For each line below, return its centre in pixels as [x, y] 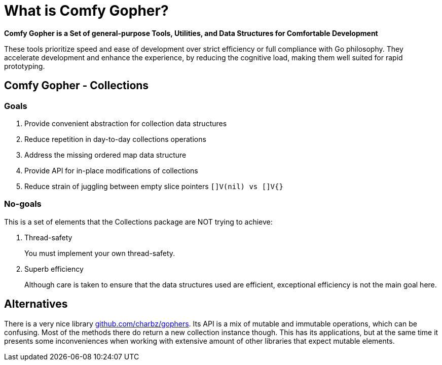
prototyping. [25, 66]
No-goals [23, 204]
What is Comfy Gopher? [86, 11]
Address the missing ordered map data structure [105, 155]
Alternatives [36, 304]
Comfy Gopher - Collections [77, 86]
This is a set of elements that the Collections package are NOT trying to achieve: [138, 222]
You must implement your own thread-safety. [100, 253]
